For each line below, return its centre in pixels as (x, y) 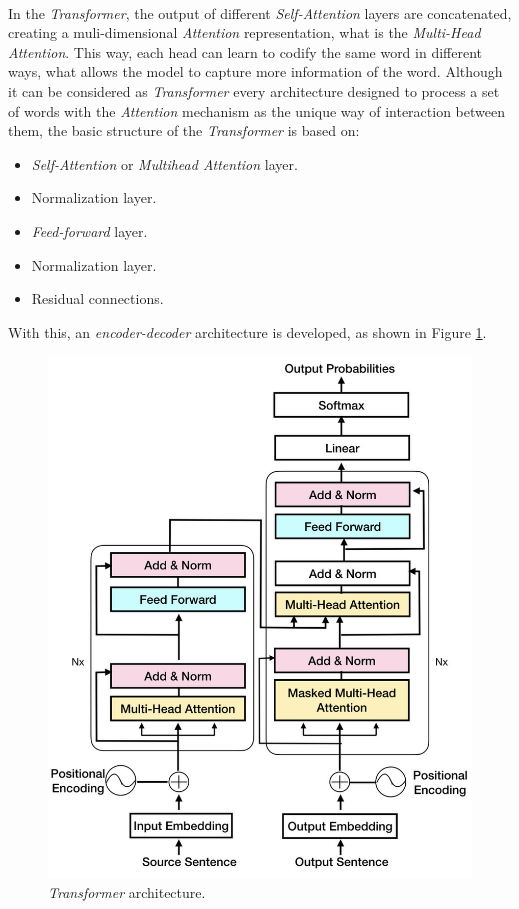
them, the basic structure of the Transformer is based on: (184, 130)
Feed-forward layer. (89, 230)
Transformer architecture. (127, 891)
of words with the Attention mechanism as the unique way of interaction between (256, 110)
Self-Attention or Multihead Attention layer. (164, 163)
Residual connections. (97, 298)
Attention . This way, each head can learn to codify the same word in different (245, 51)
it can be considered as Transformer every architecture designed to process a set (254, 90)
